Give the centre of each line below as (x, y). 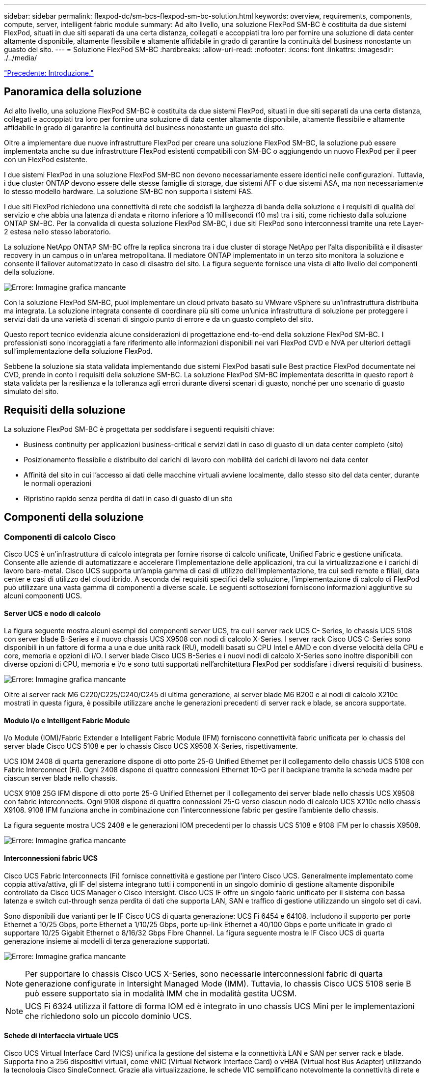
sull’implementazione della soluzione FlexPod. (78, 351)
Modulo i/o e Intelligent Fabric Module (67, 720)
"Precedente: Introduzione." (49, 73)
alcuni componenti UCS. (43, 595)
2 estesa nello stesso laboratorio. (57, 231)
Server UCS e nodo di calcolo (53, 613)
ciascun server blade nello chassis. (61, 778)
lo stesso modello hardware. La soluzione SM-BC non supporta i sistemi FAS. (129, 191)
